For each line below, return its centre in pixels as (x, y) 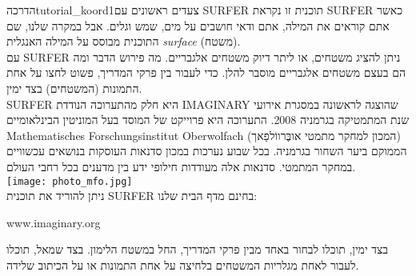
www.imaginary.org (54, 222)
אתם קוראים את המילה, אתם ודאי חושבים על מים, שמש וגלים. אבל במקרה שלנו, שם (198, 25)
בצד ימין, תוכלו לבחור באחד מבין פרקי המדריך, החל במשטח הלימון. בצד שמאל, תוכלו (198, 249)
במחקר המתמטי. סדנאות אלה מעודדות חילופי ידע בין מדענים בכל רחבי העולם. (181, 166)
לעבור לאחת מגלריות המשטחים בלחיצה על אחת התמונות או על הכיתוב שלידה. (183, 264)
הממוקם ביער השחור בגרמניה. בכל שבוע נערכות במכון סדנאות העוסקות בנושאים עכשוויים (207, 151)
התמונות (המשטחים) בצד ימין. (74, 88)
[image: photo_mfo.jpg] (70, 181)
